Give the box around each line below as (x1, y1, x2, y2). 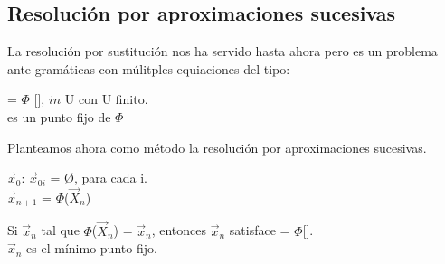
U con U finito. (64, 90, 148, 108)
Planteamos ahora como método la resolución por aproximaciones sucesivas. (7, 137, 427, 156)
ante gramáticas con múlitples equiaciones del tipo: (7, 59, 290, 78)
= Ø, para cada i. (50, 168, 147, 187)
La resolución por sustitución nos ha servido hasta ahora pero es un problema (7, 42, 438, 61)
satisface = (229, 221, 290, 240)
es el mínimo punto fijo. (26, 239, 157, 258)
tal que (41, 221, 80, 240)
